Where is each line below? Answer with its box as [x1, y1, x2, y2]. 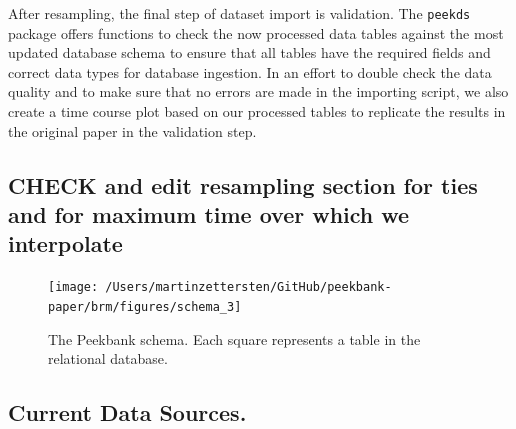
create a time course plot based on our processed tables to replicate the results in [8, 101, 506, 122]
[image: [48, 280, 99, 295]
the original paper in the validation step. [8, 120, 257, 141]
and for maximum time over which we [8, 199, 410, 229]
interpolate [8, 228, 123, 259]
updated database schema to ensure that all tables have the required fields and [8, 42, 491, 63]
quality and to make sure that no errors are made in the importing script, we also [8, 81, 509, 102]
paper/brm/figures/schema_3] [48, 299, 242, 314]
